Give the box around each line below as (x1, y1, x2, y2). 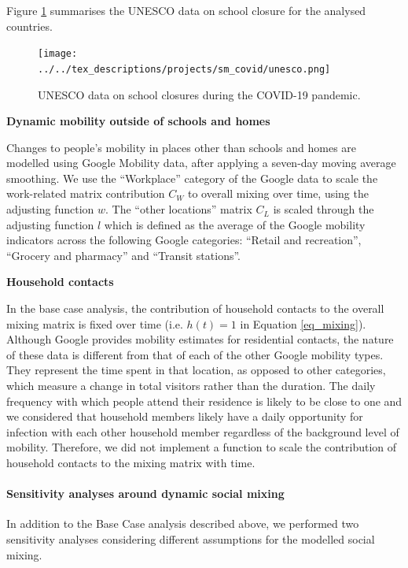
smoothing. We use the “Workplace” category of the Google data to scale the (6, 169, 378, 186)
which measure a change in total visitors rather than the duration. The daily (6, 377, 376, 393)
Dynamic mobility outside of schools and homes (6, 113, 270, 129)
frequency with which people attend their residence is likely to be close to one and (6, 392, 402, 409)
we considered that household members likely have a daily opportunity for (6, 408, 363, 425)
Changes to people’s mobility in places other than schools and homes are (6, 139, 357, 155)
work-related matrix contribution (6, 185, 165, 202)
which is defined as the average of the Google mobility (104, 216, 366, 232)
